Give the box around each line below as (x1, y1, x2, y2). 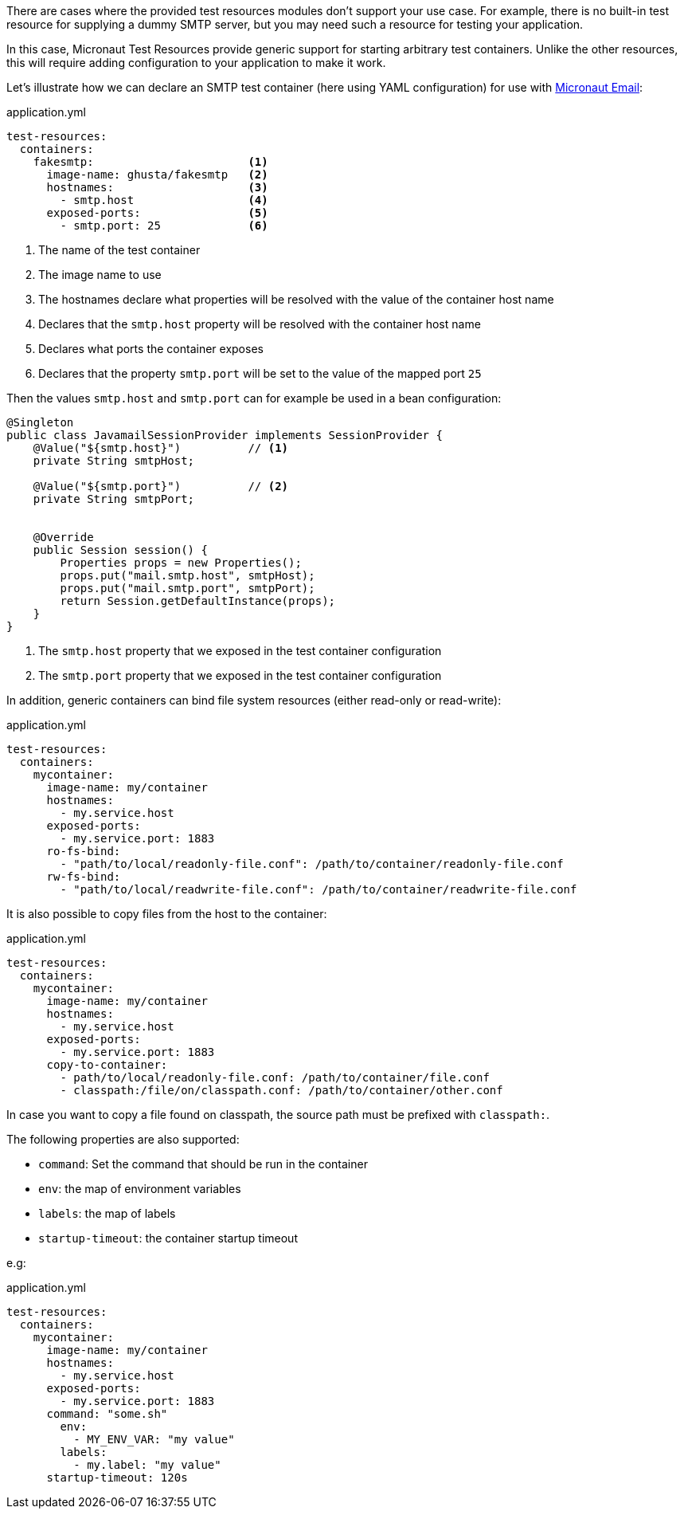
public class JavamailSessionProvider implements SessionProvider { (6, 429, 443, 442)
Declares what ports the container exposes (38, 342, 264, 355)
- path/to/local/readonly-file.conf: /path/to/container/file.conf (60, 1071, 490, 1084)
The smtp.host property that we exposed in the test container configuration (38, 644, 442, 657)
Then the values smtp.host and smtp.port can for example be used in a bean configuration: (6, 391, 502, 405)
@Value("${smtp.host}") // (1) (33, 442, 289, 454)
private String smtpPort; (33, 493, 195, 505)
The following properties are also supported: (6, 1132, 240, 1146)
